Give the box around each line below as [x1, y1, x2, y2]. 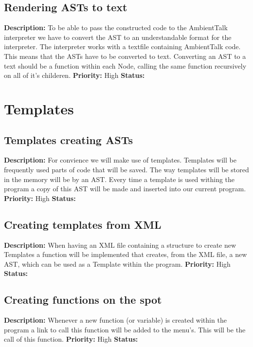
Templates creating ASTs [4, 132, 133, 147]
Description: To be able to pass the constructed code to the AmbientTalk [4, 22, 228, 33]
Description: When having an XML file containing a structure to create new [4, 239, 236, 250]
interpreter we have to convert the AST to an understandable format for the [4, 32, 232, 42]
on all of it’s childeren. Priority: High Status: [4, 70, 145, 80]
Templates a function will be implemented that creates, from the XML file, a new [4, 249, 247, 259]
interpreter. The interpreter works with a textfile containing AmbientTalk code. [4, 41, 241, 52]
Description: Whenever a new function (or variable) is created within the [4, 315, 227, 325]
